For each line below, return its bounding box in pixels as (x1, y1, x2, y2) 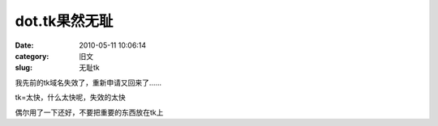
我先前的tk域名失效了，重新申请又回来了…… (15, 78, 162, 87)
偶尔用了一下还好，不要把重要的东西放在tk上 (15, 107, 164, 117)
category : (15, 51, 49, 61)
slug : (15, 63, 32, 73)
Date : (15, 40, 34, 50)
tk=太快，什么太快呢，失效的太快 (15, 93, 126, 103)
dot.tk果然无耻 (15, 12, 114, 30)
